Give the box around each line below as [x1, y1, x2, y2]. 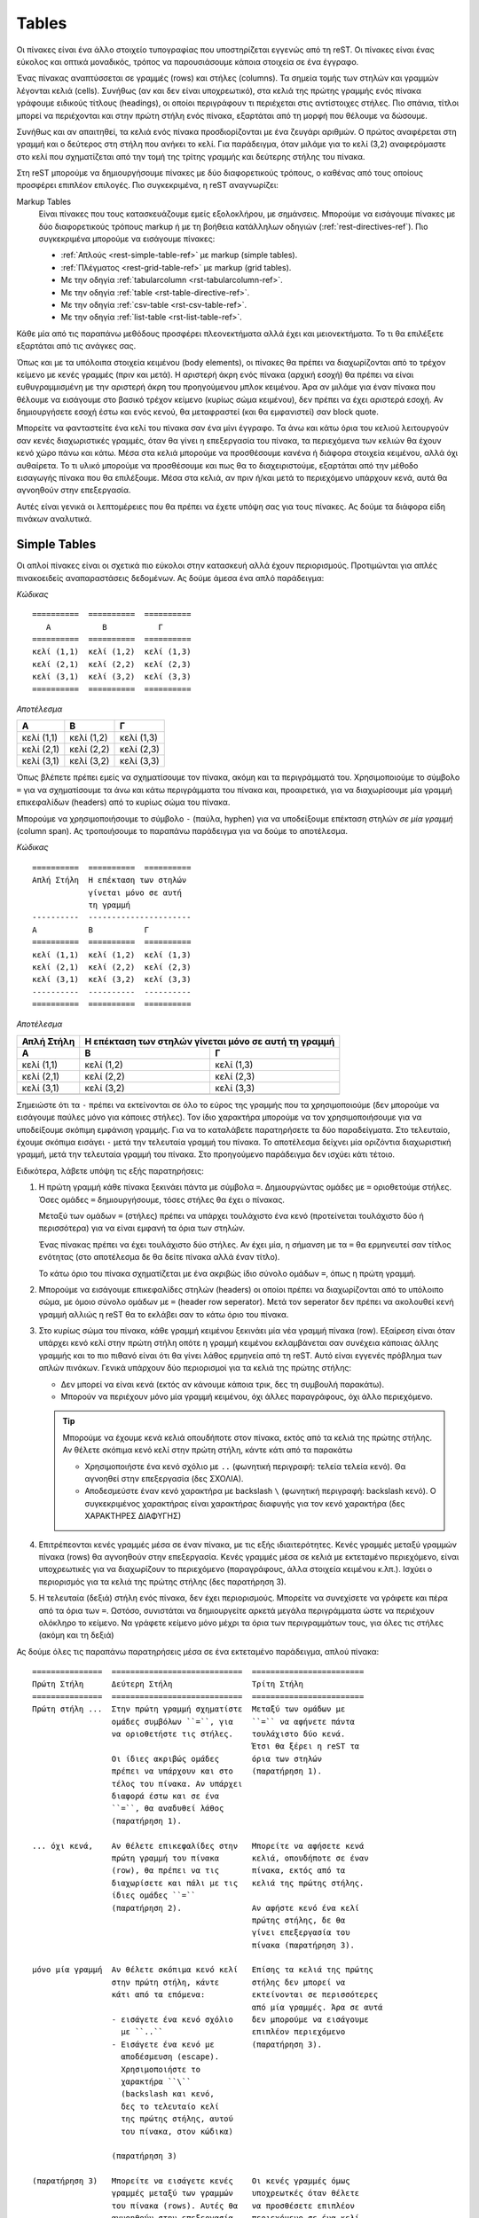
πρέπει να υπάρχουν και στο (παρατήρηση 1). [111, 1766, 323, 1776]
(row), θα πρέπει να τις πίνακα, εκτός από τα [111, 1866, 346, 1876]
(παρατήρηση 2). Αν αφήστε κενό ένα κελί [111, 1903, 360, 1913]
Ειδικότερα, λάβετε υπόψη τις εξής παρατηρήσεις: [16, 1165, 204, 1176]
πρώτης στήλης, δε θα [251, 1915, 346, 1925]
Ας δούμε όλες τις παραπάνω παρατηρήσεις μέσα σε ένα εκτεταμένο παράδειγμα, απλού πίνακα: [16, 1646, 380, 1656]
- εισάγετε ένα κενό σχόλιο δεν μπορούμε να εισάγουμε [111, 2015, 369, 2025]
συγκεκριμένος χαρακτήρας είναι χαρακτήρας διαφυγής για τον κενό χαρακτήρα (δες [84, 1498, 405, 1508]
